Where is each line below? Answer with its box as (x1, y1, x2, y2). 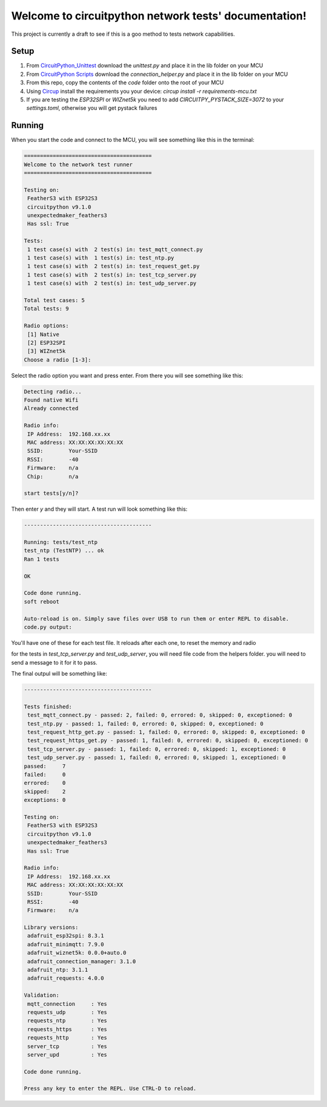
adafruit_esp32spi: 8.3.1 (27, 932, 104, 940)
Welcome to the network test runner (24, 161, 133, 168)
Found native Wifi (24, 397, 79, 403)
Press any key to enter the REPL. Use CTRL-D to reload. (24, 1085, 197, 1092)
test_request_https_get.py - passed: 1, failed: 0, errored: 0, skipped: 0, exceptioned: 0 (27, 737, 308, 744)
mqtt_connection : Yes (27, 1000, 107, 1007)
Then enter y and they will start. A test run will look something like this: (11, 505, 188, 513)
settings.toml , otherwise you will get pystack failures (26, 104, 157, 112)
